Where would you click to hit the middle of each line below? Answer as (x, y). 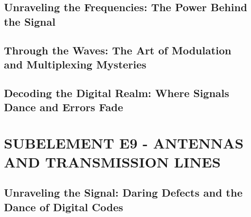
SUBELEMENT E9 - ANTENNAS (124, 142)
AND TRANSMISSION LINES (112, 161)
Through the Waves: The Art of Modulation (118, 50)
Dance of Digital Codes (64, 207)
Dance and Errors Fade (63, 107)
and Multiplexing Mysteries (75, 64)
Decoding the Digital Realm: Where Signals (117, 92)
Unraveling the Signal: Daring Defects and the (123, 192)
